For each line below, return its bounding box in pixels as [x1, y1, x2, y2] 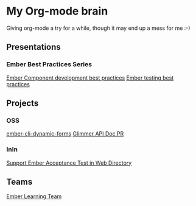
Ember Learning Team [6, 193, 62, 200]
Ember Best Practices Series [6, 60, 93, 69]
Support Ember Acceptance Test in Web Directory [6, 159, 132, 167]
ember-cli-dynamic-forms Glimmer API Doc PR [6, 130, 124, 137]
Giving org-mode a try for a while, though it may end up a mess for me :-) [6, 24, 191, 32]
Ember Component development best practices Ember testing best [6, 74, 174, 81]
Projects [6, 98, 39, 109]
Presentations [6, 42, 61, 52]
